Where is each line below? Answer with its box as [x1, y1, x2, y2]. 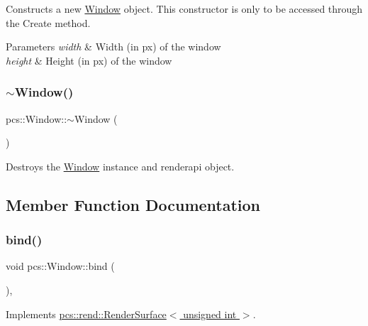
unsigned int [183, 306, 237, 321]
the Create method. [6, 15, 91, 30]
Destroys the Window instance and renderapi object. [6, 158, 235, 173]
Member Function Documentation [6, 193, 261, 215]
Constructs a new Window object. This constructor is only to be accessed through [6, 1, 363, 16]
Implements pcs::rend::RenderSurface [6, 306, 167, 321]
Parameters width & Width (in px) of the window [6, 39, 221, 54]
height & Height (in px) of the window [6, 53, 172, 67]
